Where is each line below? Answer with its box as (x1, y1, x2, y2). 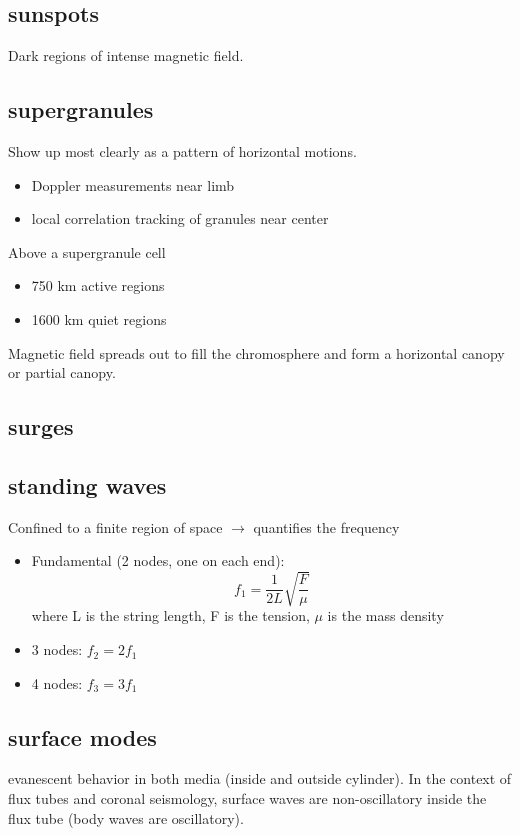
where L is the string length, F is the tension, (31, 605, 310, 626)
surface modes (8, 721, 157, 752)
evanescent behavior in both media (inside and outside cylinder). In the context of (8, 768, 512, 789)
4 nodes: (31, 672, 83, 693)
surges (8, 411, 74, 442)
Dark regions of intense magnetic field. (8, 45, 244, 66)
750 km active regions (31, 275, 165, 296)
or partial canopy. (8, 362, 116, 383)
